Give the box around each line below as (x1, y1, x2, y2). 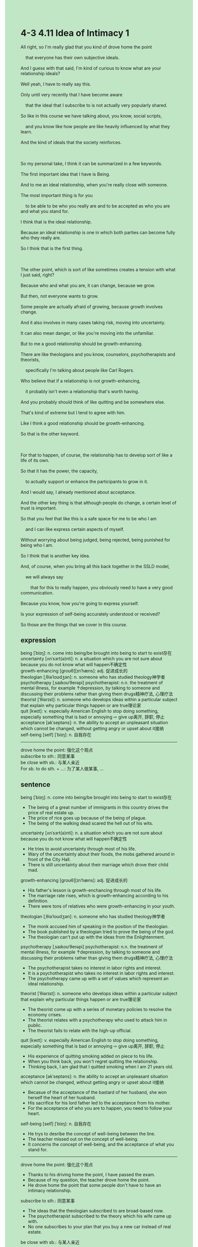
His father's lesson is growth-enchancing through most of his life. (27, 887, 162, 893)
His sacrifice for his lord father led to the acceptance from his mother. (27, 1100, 171, 1106)
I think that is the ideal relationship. (20, 218, 92, 224)
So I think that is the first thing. (20, 245, 84, 251)
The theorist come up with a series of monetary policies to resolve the (27, 1006, 172, 1012)
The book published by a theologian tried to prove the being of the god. (27, 928, 175, 935)
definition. (27, 898, 49, 904)
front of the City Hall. (27, 856, 71, 862)
